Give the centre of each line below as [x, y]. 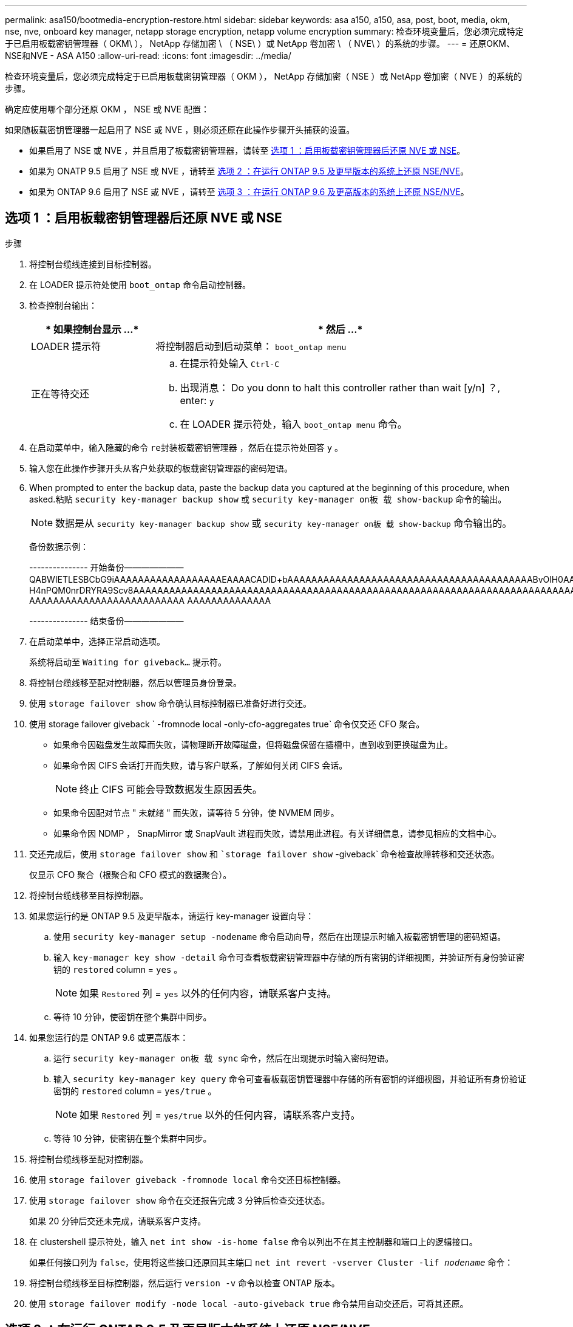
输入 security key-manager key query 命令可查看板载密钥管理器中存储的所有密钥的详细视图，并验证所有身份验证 [290, 1078]
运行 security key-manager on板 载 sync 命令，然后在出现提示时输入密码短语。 [224, 1058]
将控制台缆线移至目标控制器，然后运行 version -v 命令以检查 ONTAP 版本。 [185, 1283]
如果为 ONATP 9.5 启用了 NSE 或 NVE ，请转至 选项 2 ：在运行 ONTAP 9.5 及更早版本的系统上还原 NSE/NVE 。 [249, 171]
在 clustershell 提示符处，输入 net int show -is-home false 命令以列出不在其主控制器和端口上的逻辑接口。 [253, 1241]
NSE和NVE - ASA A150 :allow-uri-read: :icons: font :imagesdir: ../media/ [148, 56]
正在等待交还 [60, 393]
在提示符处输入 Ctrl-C [229, 363]
